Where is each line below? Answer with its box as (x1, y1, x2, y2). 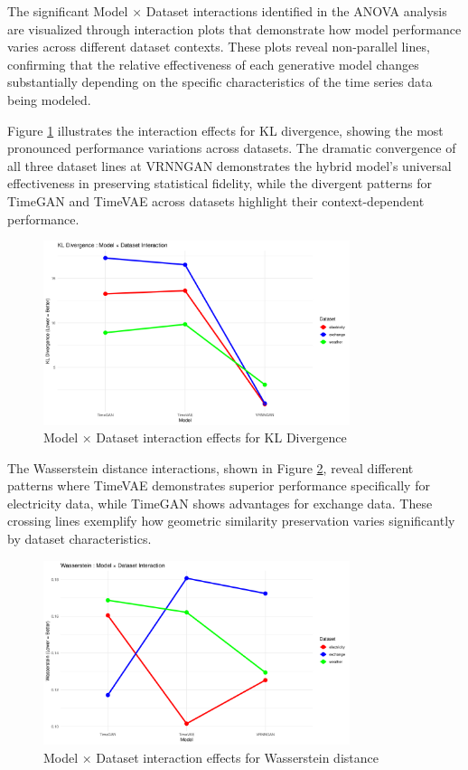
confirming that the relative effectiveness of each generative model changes (7, 54, 419, 73)
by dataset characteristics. (7, 529, 152, 548)
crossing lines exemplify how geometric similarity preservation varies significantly (7, 511, 455, 530)
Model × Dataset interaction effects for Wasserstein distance (43, 747, 379, 766)
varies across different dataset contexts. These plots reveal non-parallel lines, (7, 37, 430, 56)
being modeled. (7, 90, 91, 109)
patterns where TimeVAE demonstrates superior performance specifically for (7, 476, 430, 495)
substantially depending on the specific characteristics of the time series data (7, 72, 433, 91)
